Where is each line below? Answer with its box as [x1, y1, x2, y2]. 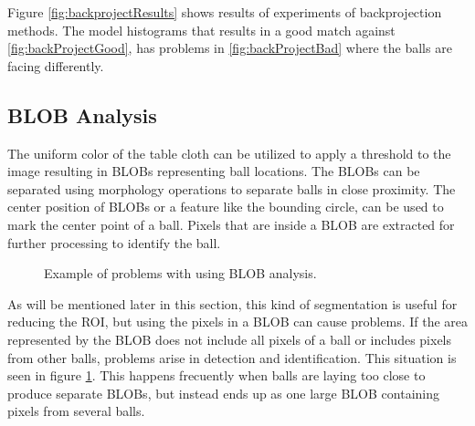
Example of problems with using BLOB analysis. [44, 264, 317, 283]
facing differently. [7, 56, 104, 75]
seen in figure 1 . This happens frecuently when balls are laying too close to [7, 366, 426, 385]
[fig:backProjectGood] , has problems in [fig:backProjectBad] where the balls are [7, 38, 452, 57]
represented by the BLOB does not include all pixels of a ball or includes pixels [7, 329, 452, 348]
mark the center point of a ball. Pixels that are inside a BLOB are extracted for [7, 214, 455, 234]
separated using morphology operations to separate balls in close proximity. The [7, 179, 456, 198]
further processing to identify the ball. [7, 233, 221, 252]
